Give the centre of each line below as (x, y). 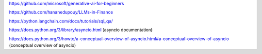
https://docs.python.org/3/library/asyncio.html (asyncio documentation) (81, 30)
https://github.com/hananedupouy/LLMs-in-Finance (61, 12)
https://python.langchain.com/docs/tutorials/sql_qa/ (61, 21)
